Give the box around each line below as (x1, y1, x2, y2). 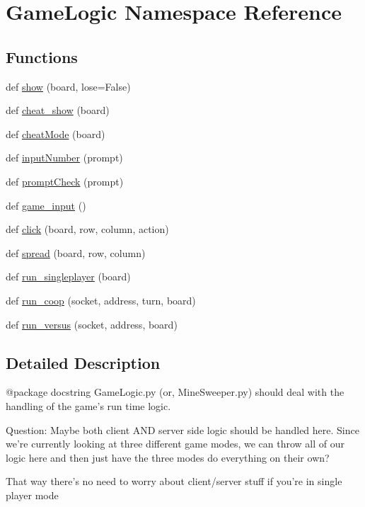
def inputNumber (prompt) (6, 150, 123, 165)
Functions (6, 45, 78, 67)
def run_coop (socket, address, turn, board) (6, 292, 196, 307)
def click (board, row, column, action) (6, 222, 169, 237)
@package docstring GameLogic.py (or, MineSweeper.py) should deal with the (6, 384, 344, 399)
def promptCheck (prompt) (6, 173, 124, 188)
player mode (6, 487, 59, 502)
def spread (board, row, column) (6, 245, 146, 260)
